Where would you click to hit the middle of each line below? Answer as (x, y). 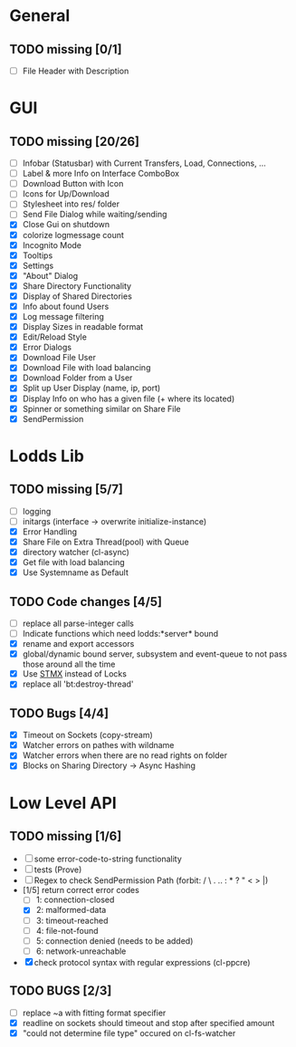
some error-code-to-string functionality (108, 859)
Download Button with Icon (73, 184)
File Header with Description (76, 71)
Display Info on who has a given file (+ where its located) (129, 399)
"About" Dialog (50, 275)
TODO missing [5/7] (67, 490)
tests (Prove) (58, 869)
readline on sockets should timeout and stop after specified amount (148, 1023)
